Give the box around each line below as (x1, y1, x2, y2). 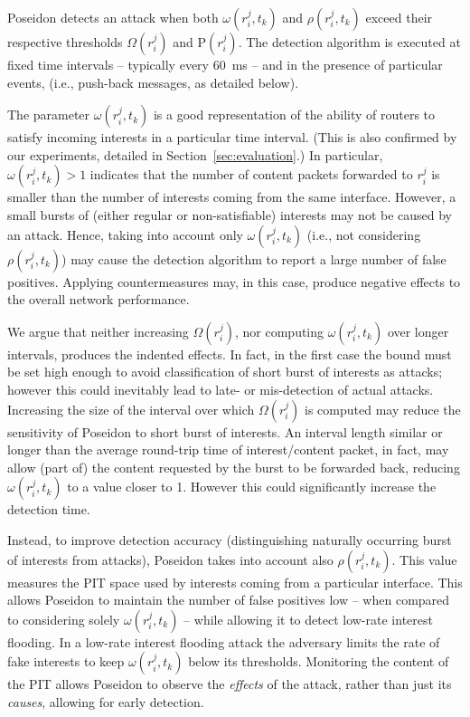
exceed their (365, 8, 433, 26)
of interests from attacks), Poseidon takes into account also (7, 550, 334, 569)
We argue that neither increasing (7, 321, 189, 340)
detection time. (7, 500, 90, 519)
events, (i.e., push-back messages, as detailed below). (7, 72, 299, 91)
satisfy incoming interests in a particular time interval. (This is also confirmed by (7, 128, 457, 147)
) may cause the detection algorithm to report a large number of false (61, 249, 446, 268)
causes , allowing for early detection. (7, 692, 204, 711)
